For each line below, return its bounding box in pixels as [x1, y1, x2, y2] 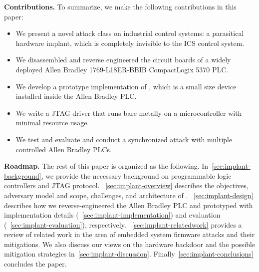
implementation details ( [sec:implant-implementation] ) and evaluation [4, 210, 221, 220]
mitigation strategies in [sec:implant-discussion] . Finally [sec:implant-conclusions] [4, 249, 254, 259]
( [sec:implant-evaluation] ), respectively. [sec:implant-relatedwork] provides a [4, 219, 242, 230]
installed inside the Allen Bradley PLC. [15, 91, 137, 101]
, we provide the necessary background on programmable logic [41, 170, 232, 181]
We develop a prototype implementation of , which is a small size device [15, 81, 237, 91]
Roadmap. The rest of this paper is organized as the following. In [4, 161, 209, 171]
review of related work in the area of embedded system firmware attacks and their [4, 229, 255, 240]
